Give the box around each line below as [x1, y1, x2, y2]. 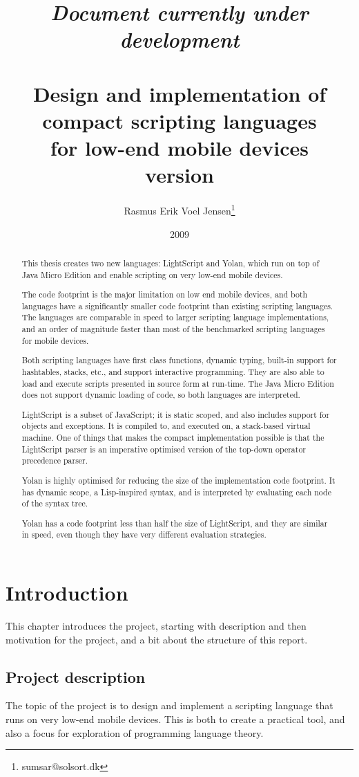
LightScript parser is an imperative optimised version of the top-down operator [21, 443, 307, 455]
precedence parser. [21, 455, 88, 466]
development [119, 25, 240, 54]
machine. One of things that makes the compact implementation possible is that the [21, 432, 324, 444]
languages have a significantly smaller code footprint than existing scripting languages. [21, 300, 333, 311]
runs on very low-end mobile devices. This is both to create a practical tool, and [6, 712, 345, 726]
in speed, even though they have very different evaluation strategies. [21, 529, 266, 540]
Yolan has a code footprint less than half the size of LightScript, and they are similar [21, 517, 328, 529]
